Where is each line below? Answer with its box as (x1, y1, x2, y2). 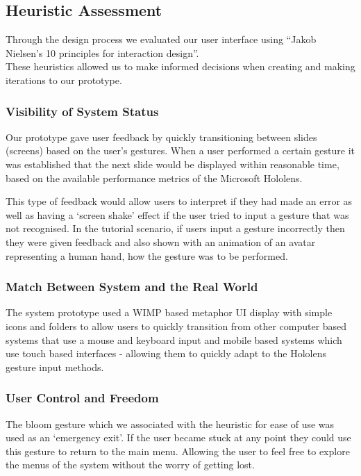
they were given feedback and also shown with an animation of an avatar (6, 234, 316, 249)
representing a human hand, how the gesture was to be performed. (6, 248, 288, 263)
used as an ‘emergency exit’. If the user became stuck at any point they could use (6, 430, 351, 445)
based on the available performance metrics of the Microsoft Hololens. (6, 170, 303, 185)
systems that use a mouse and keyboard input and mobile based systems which (6, 332, 342, 347)
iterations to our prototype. (6, 72, 122, 87)
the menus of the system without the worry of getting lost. (6, 457, 255, 472)
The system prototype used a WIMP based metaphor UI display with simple (6, 305, 333, 320)
